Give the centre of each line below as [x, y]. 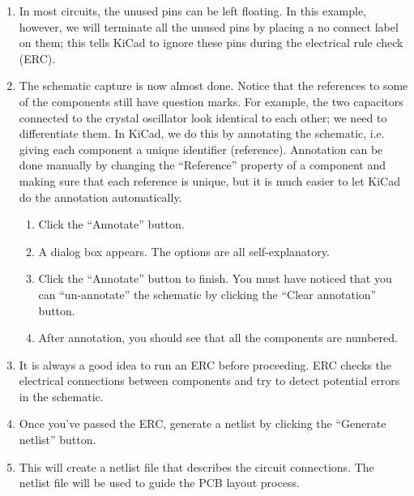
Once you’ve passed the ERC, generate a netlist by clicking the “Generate [203, 423]
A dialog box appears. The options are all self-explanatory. [184, 251]
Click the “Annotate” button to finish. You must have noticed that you [215, 278]
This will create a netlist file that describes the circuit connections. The [196, 466]
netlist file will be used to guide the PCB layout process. [159, 483]
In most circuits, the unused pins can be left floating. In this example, [192, 11]
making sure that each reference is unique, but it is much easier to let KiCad [209, 180]
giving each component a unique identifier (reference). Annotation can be [201, 149]
